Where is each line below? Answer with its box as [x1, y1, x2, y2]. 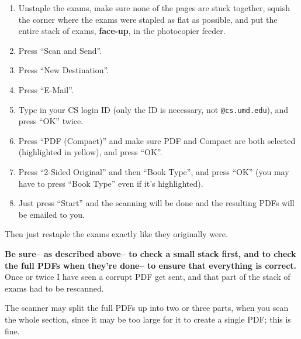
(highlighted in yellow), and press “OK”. [18, 146, 162, 158]
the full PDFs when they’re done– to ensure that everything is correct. [5, 259, 297, 271]
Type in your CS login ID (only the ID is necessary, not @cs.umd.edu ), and [18, 103, 289, 115]
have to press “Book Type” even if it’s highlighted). [18, 177, 203, 189]
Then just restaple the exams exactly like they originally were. [5, 228, 228, 240]
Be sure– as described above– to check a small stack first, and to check [5, 247, 296, 259]
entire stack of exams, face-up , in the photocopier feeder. [18, 25, 226, 37]
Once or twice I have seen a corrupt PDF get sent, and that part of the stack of [5, 270, 290, 283]
